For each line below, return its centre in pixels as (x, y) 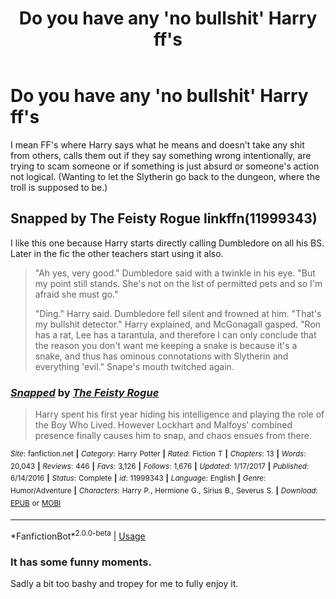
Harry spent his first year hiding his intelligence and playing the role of (179, 414)
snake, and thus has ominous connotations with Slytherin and (161, 356)
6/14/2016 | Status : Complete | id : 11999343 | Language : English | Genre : (138, 478)
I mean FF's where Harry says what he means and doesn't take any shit (157, 144)
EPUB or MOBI (36, 503)
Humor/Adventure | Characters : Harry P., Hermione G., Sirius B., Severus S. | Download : (164, 491)
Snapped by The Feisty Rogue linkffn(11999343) (164, 218)
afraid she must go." (76, 294)
